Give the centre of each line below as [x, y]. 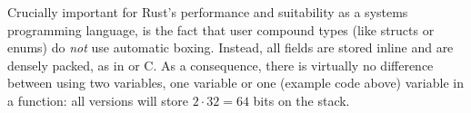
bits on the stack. [301, 100]
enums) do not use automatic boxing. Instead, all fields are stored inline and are [230, 47]
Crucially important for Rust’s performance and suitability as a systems [208, 12]
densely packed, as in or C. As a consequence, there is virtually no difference [220, 65]
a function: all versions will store [98, 100]
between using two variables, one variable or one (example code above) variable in [235, 83]
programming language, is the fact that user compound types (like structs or [221, 29]
